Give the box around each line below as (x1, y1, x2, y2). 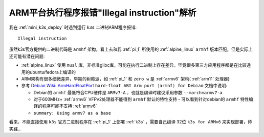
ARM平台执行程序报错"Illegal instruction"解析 (9, 7, 197, 18)
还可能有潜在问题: (9, 53, 45, 59)
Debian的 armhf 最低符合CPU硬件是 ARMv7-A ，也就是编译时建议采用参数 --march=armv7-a (33, 89, 222, 95)
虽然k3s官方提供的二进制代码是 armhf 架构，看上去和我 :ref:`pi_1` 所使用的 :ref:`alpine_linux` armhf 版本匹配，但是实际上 (9, 46, 253, 52)
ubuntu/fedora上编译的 (29, 69, 76, 75)
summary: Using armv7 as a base (33, 110, 111, 116)
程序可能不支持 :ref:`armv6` (42, 103, 97, 109)
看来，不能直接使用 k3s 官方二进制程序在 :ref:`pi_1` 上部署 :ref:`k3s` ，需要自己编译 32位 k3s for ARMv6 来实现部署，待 (9, 119, 252, 125)
